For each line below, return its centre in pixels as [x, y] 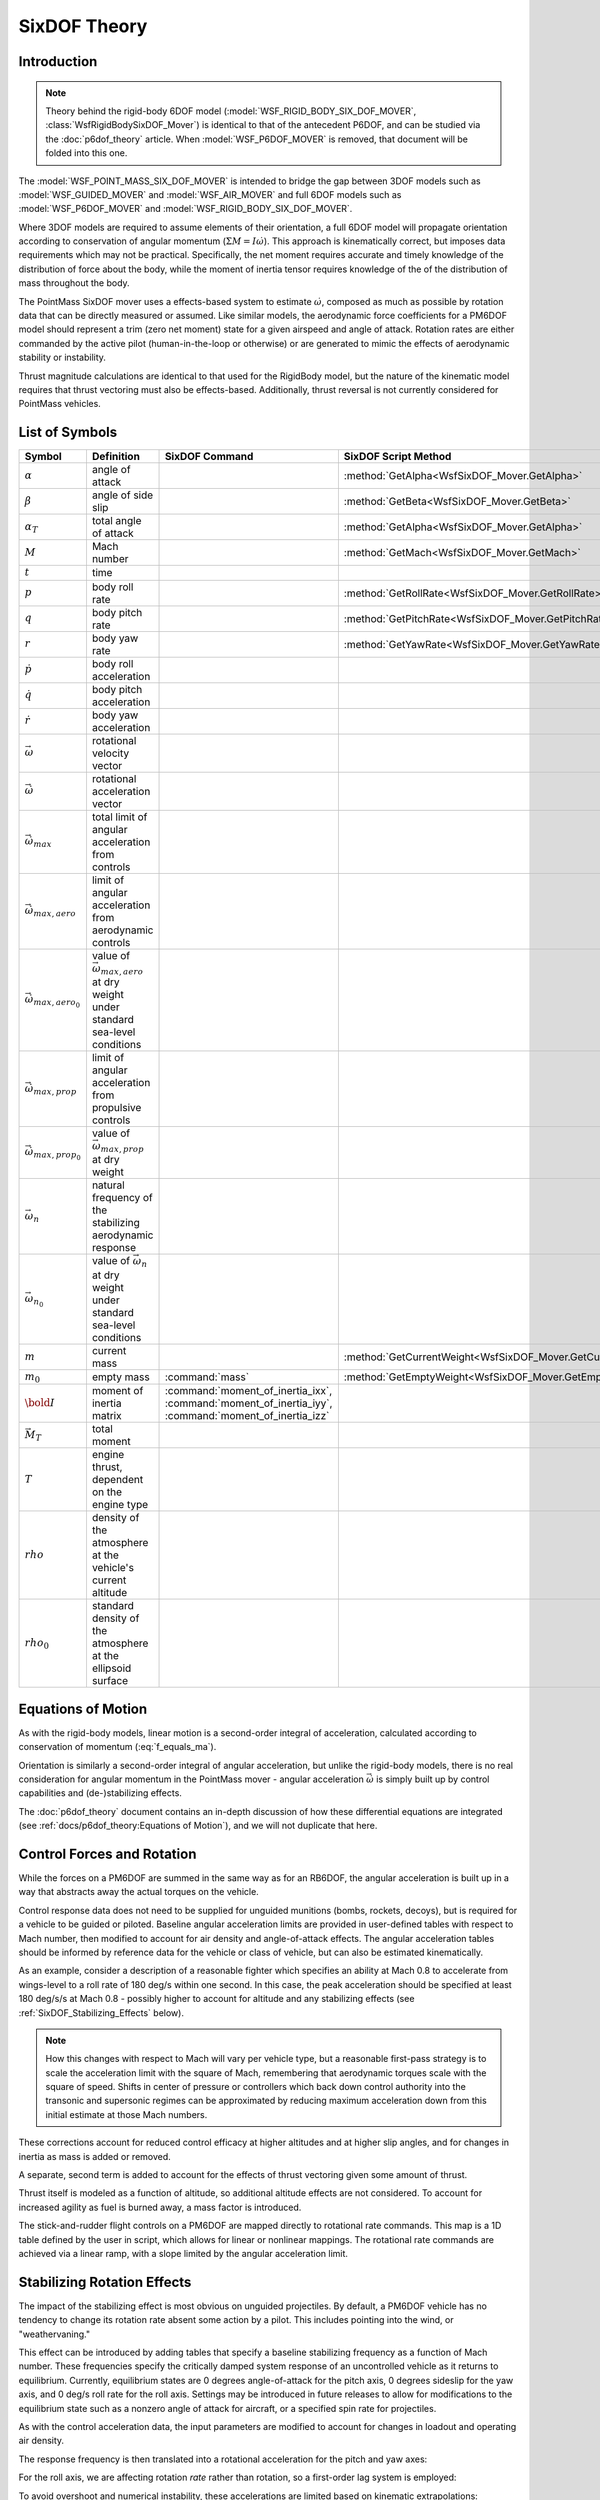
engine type [120, 1505]
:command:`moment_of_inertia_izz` [247, 1416]
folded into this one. [86, 153]
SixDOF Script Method [397, 457]
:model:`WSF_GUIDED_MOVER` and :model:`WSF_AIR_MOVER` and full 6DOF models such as [210, 194]
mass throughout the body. [74, 283]
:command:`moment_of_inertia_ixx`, [248, 1391]
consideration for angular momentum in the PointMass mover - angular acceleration [191, 1779]
